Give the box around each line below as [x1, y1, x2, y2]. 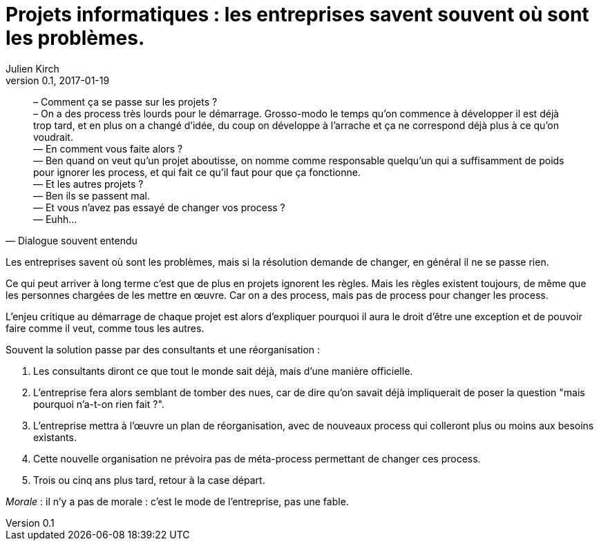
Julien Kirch [6, 62, 59, 75]
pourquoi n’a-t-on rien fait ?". [33, 398, 164, 410]
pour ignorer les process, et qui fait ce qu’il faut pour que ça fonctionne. [33, 166, 361, 178]
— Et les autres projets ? [33, 177, 144, 190]
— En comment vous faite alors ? [33, 142, 183, 155]
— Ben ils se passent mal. [33, 189, 150, 202]
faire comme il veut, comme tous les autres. [6, 322, 205, 334]
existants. [33, 431, 77, 443]
